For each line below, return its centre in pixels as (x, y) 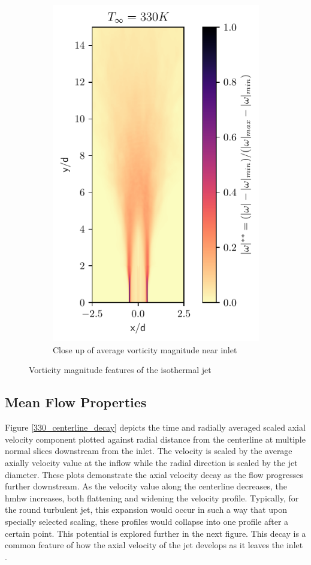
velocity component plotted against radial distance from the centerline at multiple (155, 439)
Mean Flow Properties (76, 402)
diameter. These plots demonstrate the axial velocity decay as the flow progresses (154, 474)
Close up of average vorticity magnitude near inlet (145, 349)
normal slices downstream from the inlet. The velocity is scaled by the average (149, 451)
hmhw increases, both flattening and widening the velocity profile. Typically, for (152, 498)
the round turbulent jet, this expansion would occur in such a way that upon (146, 510)
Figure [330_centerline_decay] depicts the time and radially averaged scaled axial (155, 427)
